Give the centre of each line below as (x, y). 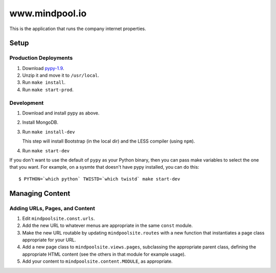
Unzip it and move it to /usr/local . (61, 75)
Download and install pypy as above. (61, 113)
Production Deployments (41, 58)
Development (27, 103)
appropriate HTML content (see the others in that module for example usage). (104, 254)
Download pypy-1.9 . (43, 68)
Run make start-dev (46, 150)
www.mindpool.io (48, 13)
